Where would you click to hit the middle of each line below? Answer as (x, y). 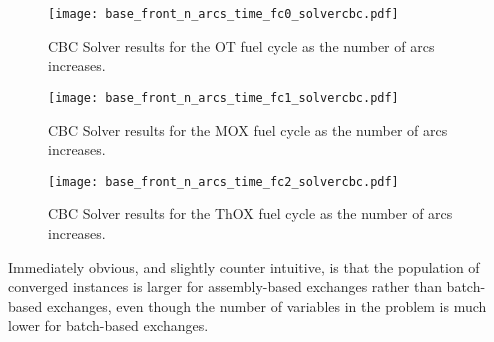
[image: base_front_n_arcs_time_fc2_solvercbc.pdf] (223, 181)
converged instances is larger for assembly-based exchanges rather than (225, 286)
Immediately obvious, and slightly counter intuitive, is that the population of (244, 266)
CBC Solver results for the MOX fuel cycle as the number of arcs (248, 129)
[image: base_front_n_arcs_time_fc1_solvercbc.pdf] (223, 97)
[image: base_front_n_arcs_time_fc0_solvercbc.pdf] (223, 14)
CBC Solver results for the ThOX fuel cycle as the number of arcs (250, 213)
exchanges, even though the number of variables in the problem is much (266, 305)
